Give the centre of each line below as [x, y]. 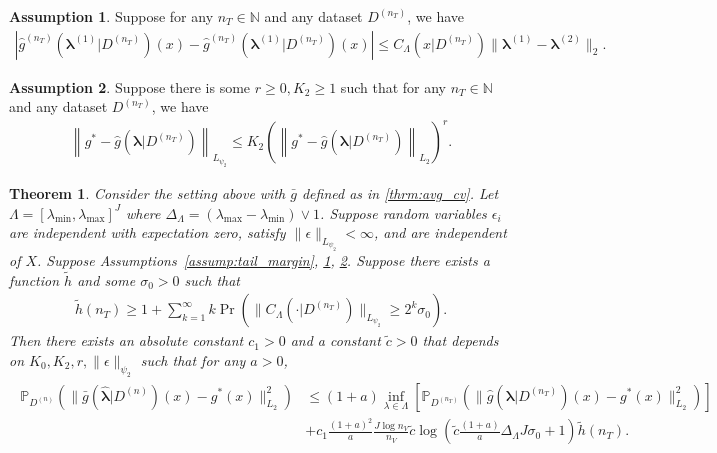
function [34, 279]
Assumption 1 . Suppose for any [111, 16]
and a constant [335, 340]
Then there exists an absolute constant [126, 340]
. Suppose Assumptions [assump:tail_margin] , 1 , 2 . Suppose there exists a [263, 259]
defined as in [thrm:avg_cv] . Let [400, 192]
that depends [460, 340]
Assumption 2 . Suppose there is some [130, 86]
